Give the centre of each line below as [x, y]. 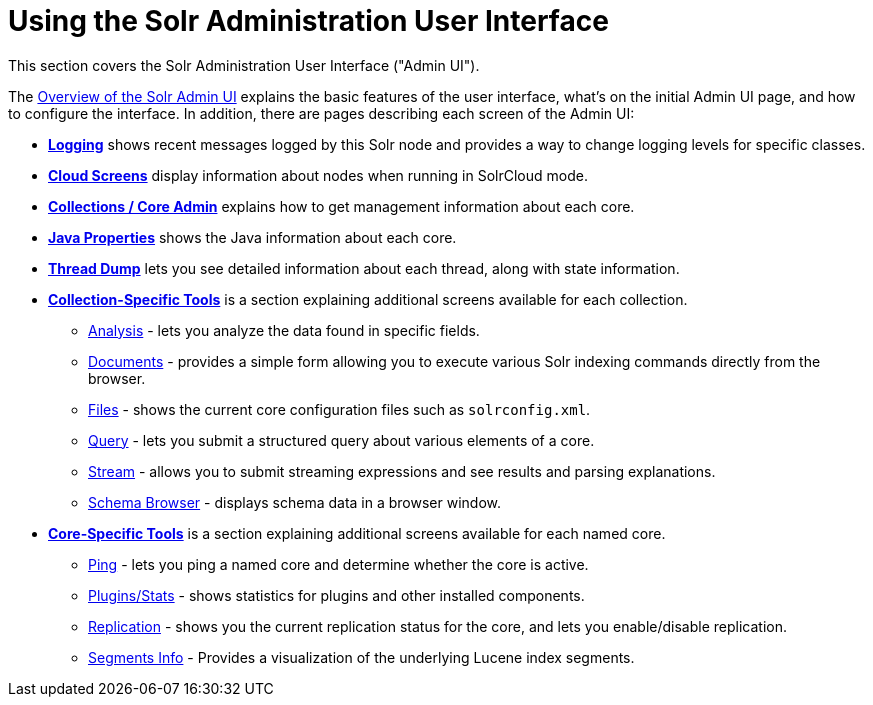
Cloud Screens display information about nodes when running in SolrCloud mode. [318, 175]
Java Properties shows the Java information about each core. [252, 237]
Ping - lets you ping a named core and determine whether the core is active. [338, 564]
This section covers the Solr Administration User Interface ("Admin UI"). [244, 65]
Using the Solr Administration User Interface [308, 21]
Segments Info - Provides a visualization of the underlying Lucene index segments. [361, 657]
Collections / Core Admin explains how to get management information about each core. [341, 206]
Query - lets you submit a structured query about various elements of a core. [341, 440]
